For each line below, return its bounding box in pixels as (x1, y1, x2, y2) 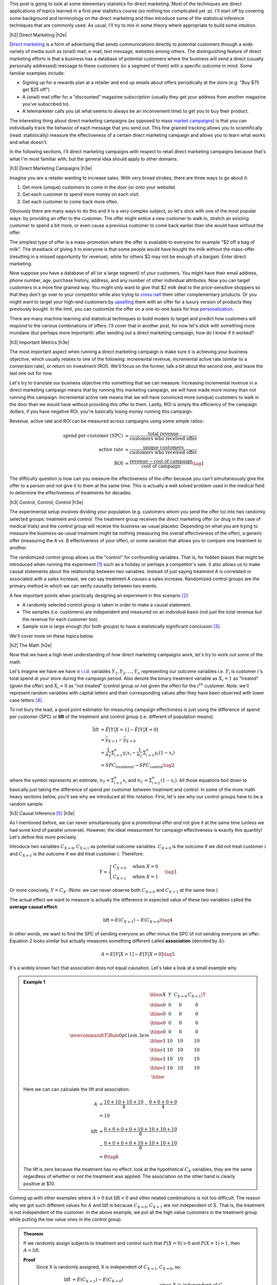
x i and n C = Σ (122, 777, 152, 784)
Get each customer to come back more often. (22, 198, 119, 205)
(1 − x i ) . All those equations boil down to (161, 777, 247, 784)
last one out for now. (9, 370, 53, 376)
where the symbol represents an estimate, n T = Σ (9, 777, 114, 784)
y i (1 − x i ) (154, 749, 175, 757)
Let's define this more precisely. (9, 834, 77, 840)
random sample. (9, 801, 44, 807)
